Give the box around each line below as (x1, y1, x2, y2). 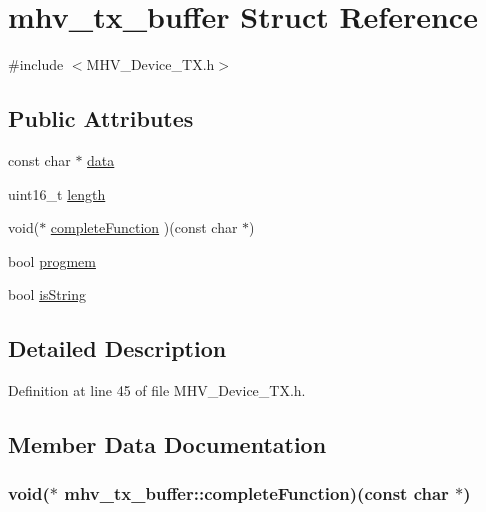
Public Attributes (8, 103, 194, 134)
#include (8, 54, 64, 75)
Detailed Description (8, 333, 227, 364)
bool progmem (8, 250, 96, 271)
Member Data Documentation (8, 429, 327, 460)
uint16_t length (8, 183, 106, 204)
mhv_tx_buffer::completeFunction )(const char (64, 481, 449, 506)
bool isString (8, 284, 86, 305)
